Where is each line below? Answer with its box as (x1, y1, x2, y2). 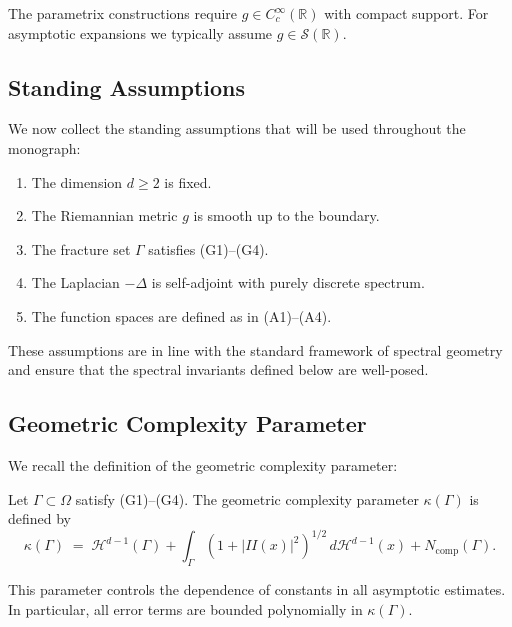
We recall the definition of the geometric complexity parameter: (8, 454, 398, 475)
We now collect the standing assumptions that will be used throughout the (8, 118, 466, 139)
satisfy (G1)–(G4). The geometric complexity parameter (75, 488, 419, 509)
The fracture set (31, 238, 131, 259)
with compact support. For (324, 3, 489, 23)
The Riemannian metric (31, 205, 178, 226)
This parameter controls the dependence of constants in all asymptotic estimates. (8, 579, 506, 600)
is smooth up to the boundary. (193, 205, 380, 226)
